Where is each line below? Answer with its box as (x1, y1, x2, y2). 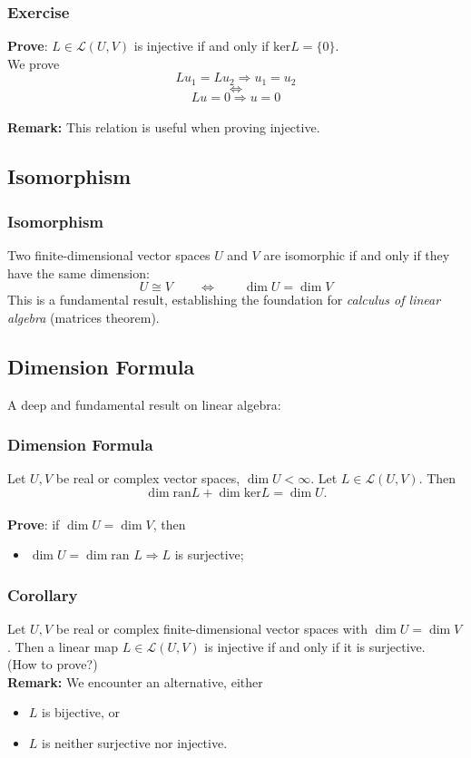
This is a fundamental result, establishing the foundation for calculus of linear (7, 290, 441, 309)
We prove (7, 53, 60, 73)
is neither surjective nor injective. (42, 734, 228, 752)
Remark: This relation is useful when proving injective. (7, 118, 320, 137)
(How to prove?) (7, 655, 98, 674)
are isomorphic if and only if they (263, 246, 450, 265)
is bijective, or (42, 703, 121, 722)
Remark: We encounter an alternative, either (7, 672, 263, 691)
